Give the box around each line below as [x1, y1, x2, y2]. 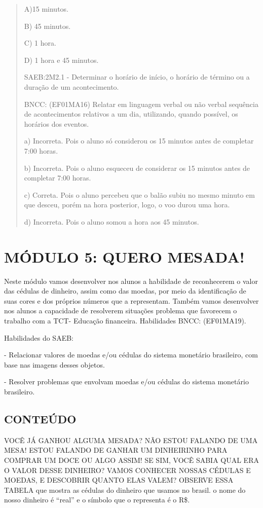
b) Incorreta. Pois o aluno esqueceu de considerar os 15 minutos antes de [24, 162, 250, 173]
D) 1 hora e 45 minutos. [24, 54, 99, 65]
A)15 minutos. [24, 4, 68, 14]
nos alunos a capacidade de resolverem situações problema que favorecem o [4, 305, 237, 316]
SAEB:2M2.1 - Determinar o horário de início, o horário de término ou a [24, 71, 250, 82]
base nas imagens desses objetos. [4, 359, 105, 370]
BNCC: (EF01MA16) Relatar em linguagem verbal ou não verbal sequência [24, 98, 258, 109]
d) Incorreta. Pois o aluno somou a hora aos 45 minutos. [24, 216, 199, 227]
